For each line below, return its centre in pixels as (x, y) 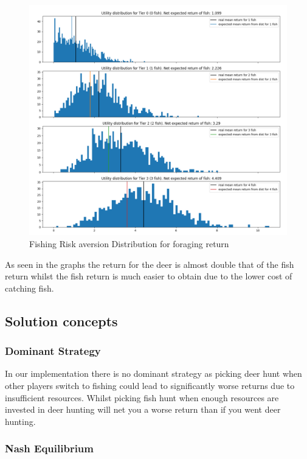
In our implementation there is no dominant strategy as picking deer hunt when (153, 373)
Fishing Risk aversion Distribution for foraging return (129, 244)
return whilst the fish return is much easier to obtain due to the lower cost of (149, 276)
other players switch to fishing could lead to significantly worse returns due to (150, 386)
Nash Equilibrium (49, 448)
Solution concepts (61, 321)
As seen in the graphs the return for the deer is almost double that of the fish (150, 264)
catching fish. (29, 288)
